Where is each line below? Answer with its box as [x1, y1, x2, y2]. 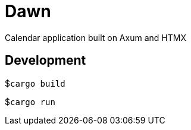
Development [5, 53, 86, 68]
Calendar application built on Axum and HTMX [5, 32, 186, 43]
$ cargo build [5, 78, 65, 88]
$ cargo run [5, 96, 55, 107]
